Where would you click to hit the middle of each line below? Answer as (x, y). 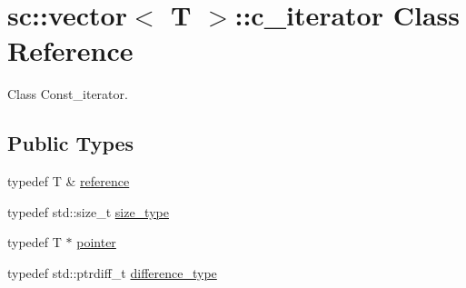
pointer (96, 242)
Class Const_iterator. (68, 94)
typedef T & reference (69, 181)
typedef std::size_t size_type (88, 211)
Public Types (71, 143)
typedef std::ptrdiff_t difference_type (112, 272)
